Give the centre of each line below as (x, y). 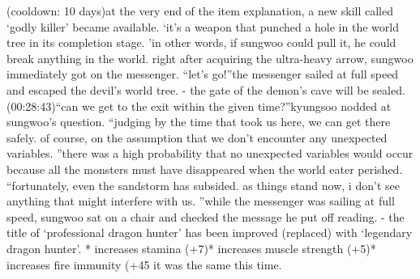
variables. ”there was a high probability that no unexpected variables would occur (210, 153)
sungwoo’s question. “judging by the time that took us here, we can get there (199, 122)
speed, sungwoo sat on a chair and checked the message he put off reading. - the (206, 216)
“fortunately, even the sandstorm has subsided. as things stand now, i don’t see (203, 185)
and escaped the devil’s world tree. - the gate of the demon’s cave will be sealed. (206, 89)
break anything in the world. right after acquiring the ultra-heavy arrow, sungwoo (210, 58)
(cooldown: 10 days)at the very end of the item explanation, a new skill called (200, 11)
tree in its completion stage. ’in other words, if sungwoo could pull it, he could (201, 42)
